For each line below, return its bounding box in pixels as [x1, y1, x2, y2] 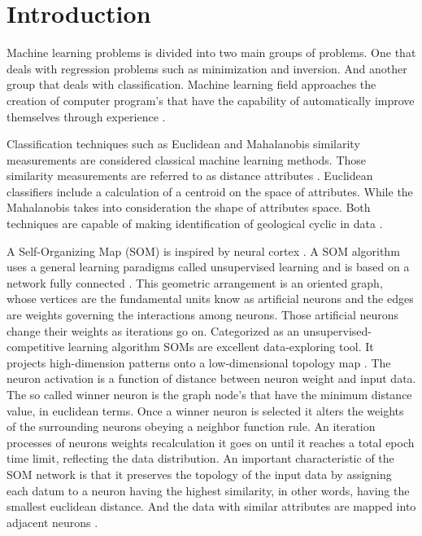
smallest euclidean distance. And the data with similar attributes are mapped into [7, 498, 416, 515]
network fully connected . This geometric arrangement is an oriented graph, [7, 274, 383, 291]
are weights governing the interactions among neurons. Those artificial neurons [7, 306, 399, 323]
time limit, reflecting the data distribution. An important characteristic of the [7, 450, 394, 467]
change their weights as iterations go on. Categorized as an [7, 322, 300, 339]
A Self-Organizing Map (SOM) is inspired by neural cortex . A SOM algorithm [7, 242, 400, 259]
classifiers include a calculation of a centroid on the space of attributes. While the [7, 182, 413, 200]
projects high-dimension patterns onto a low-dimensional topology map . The [7, 354, 391, 371]
